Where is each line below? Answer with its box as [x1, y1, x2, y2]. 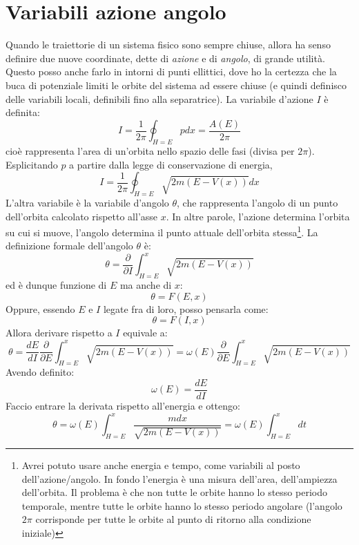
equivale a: [123, 325, 168, 340]
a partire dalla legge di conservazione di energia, [69, 157, 273, 171]
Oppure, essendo [6, 301, 75, 316]
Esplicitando [6, 157, 58, 171]
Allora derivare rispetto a [6, 325, 113, 340]
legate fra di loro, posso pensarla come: [103, 301, 269, 316]
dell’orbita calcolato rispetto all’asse [6, 209, 158, 223]
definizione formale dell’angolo [6, 238, 133, 253]
